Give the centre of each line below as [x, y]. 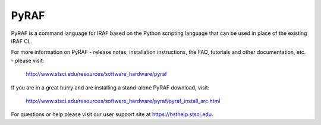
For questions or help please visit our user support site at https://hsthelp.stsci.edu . [112, 114]
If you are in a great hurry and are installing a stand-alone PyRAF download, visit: [110, 87]
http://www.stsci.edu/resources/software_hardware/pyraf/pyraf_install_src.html [123, 101]
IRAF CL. [22, 41]
